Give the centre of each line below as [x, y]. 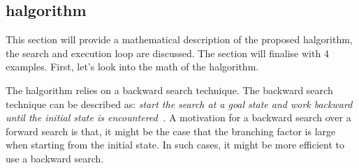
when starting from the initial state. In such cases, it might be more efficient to [175, 145]
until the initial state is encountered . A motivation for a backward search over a [178, 117]
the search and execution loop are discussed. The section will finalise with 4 [167, 53]
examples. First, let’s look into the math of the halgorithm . [132, 67]
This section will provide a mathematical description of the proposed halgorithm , [179, 39]
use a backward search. [55, 158]
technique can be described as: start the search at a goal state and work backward [179, 104]
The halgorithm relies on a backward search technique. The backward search [169, 90]
